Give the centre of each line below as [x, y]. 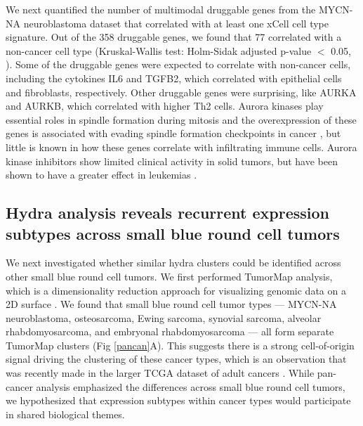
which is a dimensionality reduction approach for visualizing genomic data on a [176, 290]
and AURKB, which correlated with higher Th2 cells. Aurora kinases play [165, 106]
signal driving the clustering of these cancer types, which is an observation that [176, 359]
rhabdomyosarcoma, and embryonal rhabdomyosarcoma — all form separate [170, 331]
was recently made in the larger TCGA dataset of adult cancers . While [160, 373]
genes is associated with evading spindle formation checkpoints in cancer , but [173, 133]
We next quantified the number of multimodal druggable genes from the [161, 9]
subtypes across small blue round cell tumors [173, 233]
